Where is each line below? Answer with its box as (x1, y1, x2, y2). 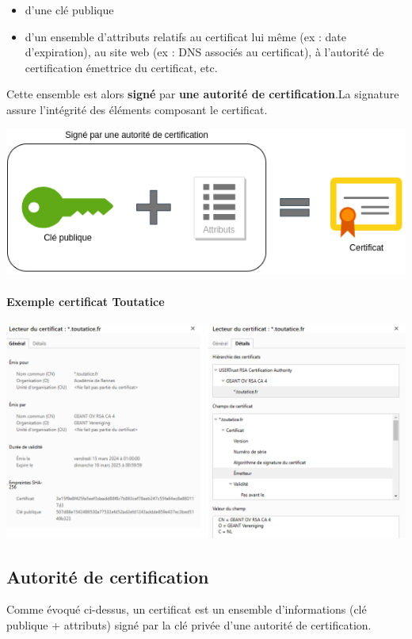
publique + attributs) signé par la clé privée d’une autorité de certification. (6, 617, 372, 633)
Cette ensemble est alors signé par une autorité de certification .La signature (6, 86, 399, 102)
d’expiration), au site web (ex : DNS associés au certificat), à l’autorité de (25, 44, 384, 60)
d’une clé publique (25, 2, 114, 17)
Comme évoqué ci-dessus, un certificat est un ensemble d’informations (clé (6, 601, 367, 618)
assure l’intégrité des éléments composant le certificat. (6, 101, 268, 117)
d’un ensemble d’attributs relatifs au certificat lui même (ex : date (25, 28, 346, 44)
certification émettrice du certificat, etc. (25, 59, 218, 75)
